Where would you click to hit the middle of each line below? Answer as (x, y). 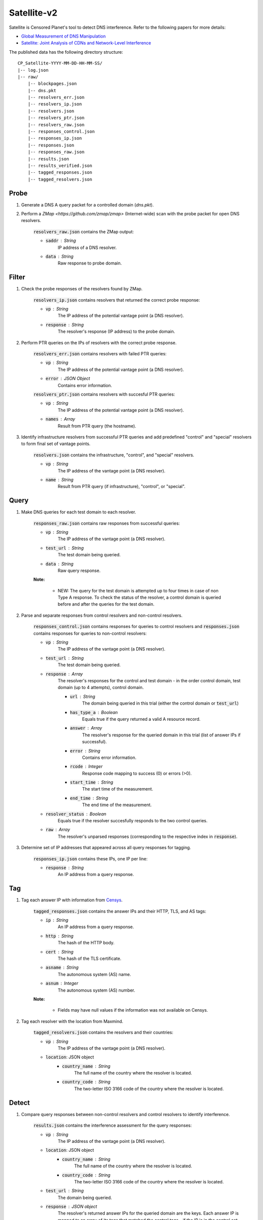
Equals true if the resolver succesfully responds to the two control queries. (133, 821)
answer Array (86, 728)
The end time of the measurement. (117, 805)
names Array (60, 419)
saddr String (61, 241)
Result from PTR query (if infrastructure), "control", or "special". (122, 487)
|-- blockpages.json (52, 84)
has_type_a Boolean (94, 712)
